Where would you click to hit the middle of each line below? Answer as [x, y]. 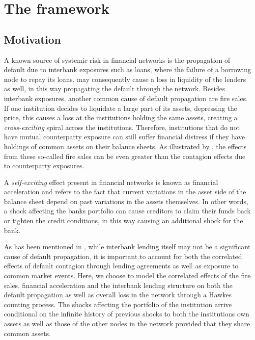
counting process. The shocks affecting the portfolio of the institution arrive [118, 304]
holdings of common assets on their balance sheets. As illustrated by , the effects [125, 146]
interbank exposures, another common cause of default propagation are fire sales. [126, 98]
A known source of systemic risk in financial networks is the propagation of [117, 60]
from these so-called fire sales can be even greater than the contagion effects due [125, 156]
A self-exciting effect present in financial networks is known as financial [111, 182]
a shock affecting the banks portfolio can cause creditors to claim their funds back [127, 211]
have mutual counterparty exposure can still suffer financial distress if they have [125, 137]
